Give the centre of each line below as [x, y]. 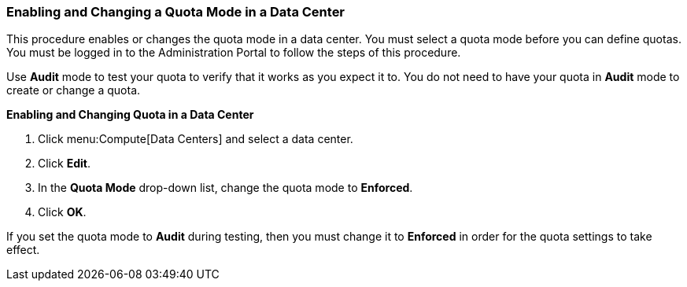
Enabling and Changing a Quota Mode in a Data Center [176, 12]
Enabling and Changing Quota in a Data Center [130, 115]
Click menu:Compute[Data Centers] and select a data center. [196, 139]
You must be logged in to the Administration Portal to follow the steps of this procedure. [234, 53]
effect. [23, 250]
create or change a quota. [74, 90]
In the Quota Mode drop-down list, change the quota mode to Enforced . [225, 188]
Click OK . [62, 212]
